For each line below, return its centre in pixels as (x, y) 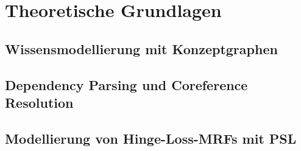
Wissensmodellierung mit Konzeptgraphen (141, 48)
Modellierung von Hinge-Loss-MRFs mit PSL (151, 138)
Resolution (39, 102)
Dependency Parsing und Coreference (126, 84)
